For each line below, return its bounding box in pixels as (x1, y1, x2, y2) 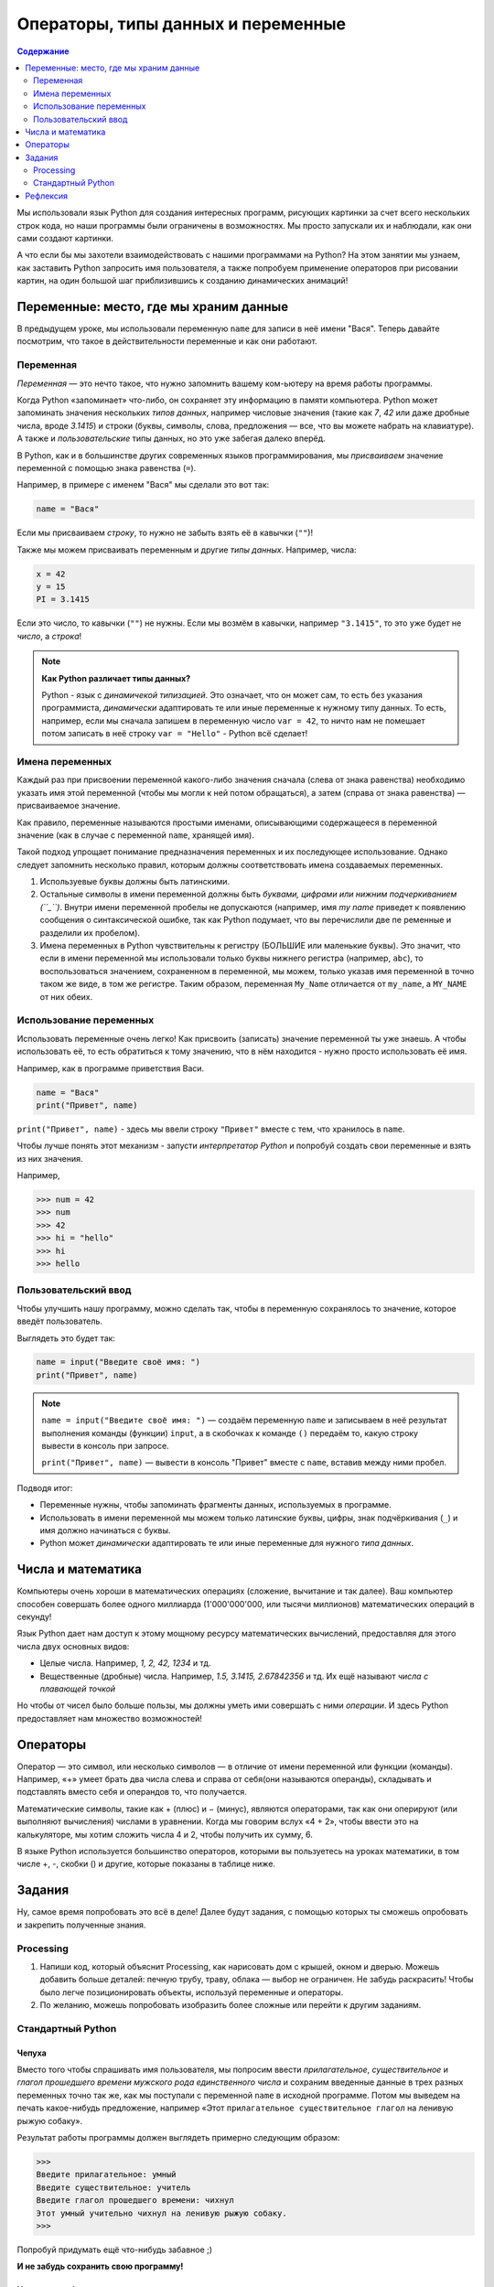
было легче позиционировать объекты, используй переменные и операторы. (39, 1986, 344, 1998)
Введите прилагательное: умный (36, 2169, 177, 2180)
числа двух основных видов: (16, 1640, 130, 1651)
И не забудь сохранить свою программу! (16, 2260, 184, 2272)
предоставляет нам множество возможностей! (16, 1713, 203, 1723)
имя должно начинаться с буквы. (39, 1524, 171, 1536)
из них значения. (16, 1153, 83, 1164)
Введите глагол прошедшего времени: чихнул (36, 2196, 235, 2206)
